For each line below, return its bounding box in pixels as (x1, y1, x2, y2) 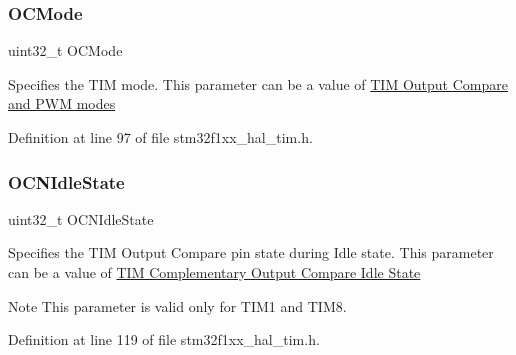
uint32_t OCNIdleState (8, 208, 154, 229)
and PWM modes (8, 93, 116, 114)
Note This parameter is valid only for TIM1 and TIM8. (8, 295, 347, 316)
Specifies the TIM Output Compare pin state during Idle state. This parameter (8, 242, 494, 263)
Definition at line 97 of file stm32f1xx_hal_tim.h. (8, 127, 313, 147)
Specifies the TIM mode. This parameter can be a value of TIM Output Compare (8, 73, 508, 94)
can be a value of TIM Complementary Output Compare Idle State (8, 262, 421, 282)
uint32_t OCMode (8, 40, 123, 61)
